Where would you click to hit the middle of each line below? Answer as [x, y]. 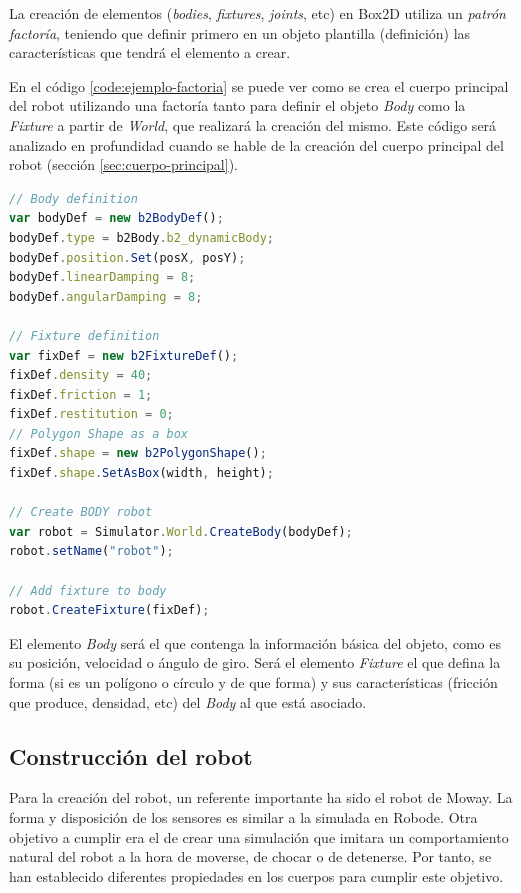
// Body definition [73, 198]
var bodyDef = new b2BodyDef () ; [116, 218]
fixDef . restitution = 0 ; [91, 414]
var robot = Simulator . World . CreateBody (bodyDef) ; [181, 531]
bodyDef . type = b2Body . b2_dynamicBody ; [141, 237]
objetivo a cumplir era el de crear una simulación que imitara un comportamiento [259, 836]
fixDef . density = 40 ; [81, 375]
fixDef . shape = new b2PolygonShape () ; [138, 453]
